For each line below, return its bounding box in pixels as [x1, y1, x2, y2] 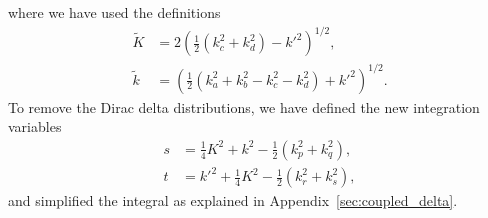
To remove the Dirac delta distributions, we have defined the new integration [8, 96, 480, 117]
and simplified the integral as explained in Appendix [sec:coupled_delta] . [8, 190, 458, 211]
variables [8, 116, 62, 137]
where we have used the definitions [8, 2, 221, 22]
